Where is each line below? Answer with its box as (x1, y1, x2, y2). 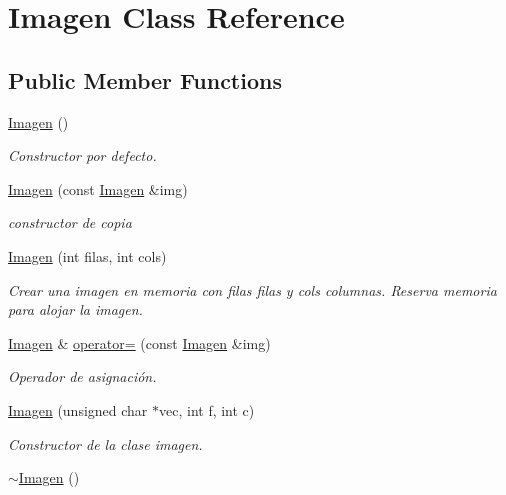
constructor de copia (8, 212, 132, 233)
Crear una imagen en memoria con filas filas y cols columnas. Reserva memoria (8, 279, 497, 300)
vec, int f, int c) (159, 399, 255, 420)
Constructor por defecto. (8, 145, 157, 166)
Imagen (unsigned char (8, 399, 148, 420)
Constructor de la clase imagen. (8, 433, 203, 454)
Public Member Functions (8, 64, 282, 95)
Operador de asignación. (8, 366, 157, 387)
